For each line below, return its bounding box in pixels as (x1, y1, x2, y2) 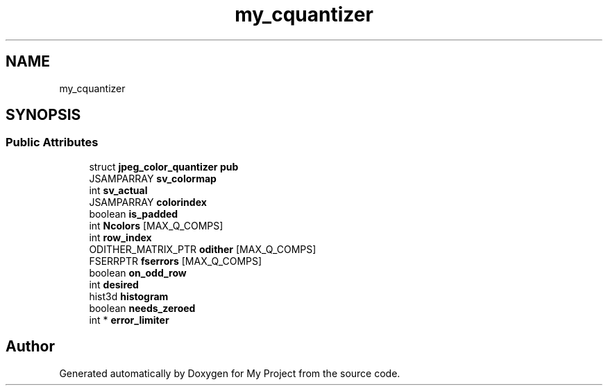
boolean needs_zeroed (89, 302, 196, 314)
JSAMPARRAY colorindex (89, 195, 207, 208)
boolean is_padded (89, 207, 178, 220)
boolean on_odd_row (89, 266, 187, 279)
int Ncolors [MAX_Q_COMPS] (89, 219, 223, 232)
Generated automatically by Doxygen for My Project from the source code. (59, 367, 400, 379)
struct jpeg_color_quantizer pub (89, 160, 239, 173)
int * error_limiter (89, 313, 169, 326)
